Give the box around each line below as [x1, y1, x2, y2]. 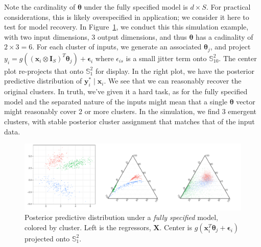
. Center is [159, 222, 193, 232]
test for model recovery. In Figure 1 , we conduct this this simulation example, [4, 21, 249, 32]
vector [236, 96, 255, 106]
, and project [210, 41, 251, 52]
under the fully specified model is [84, 2, 188, 12]
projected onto [25, 233, 70, 243]
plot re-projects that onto [4, 65, 84, 76]
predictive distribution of [4, 75, 82, 86]
